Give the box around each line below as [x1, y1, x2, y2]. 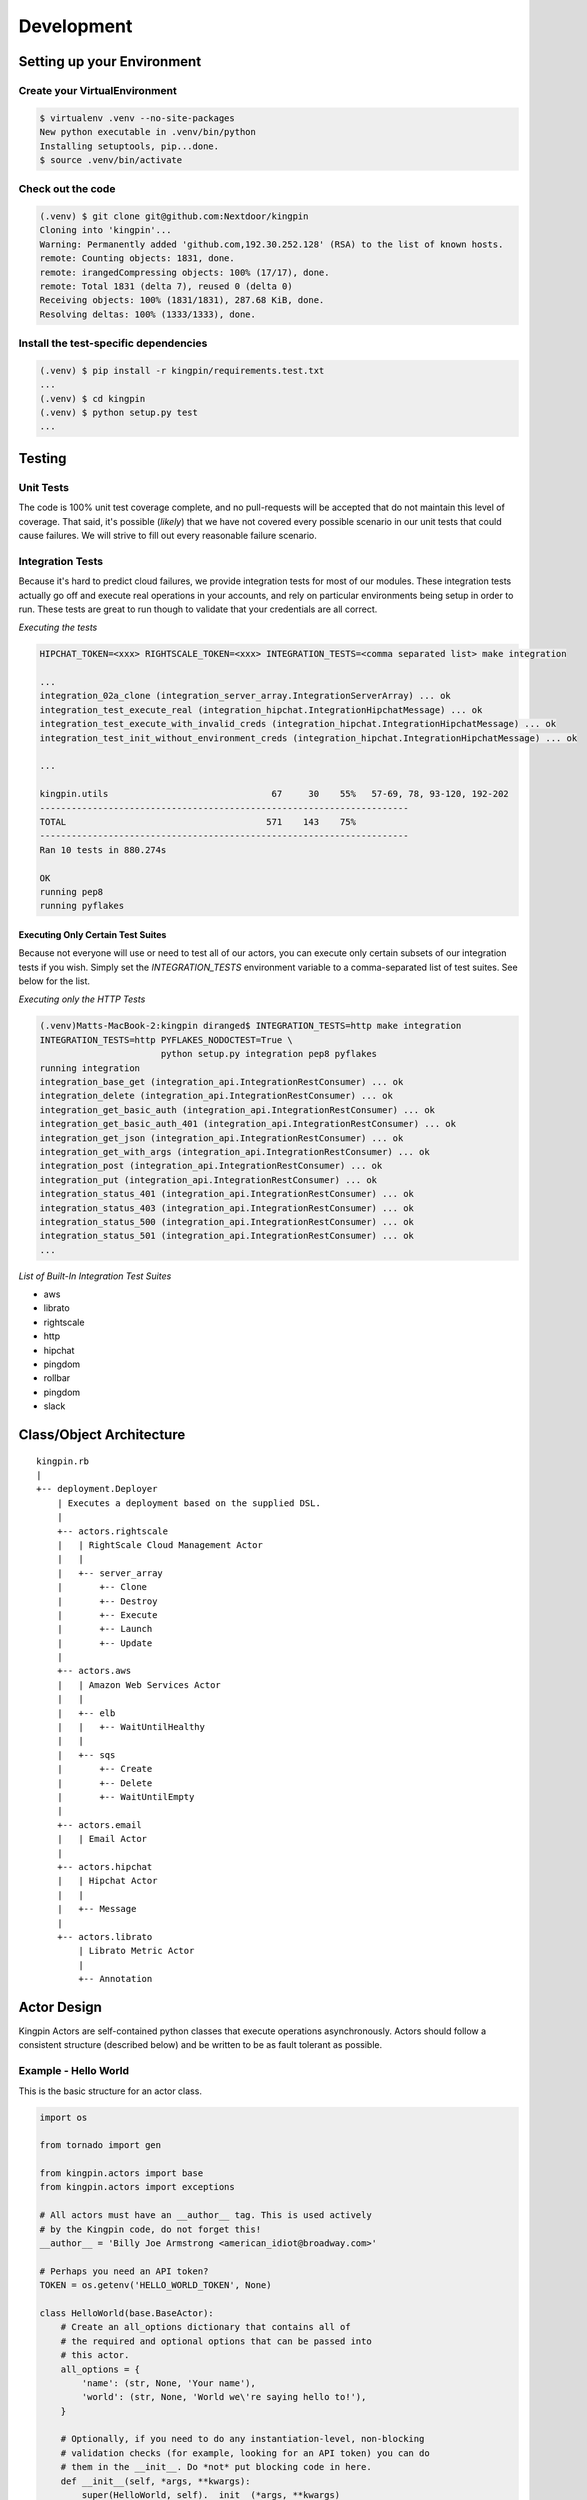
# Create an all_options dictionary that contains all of [60, 2321, 351, 2333]
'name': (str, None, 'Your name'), [81, 2377, 257, 2389]
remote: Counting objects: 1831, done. [39, 253, 235, 264]
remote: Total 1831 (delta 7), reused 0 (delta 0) [39, 280, 294, 292]
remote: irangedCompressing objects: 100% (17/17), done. [39, 266, 330, 278]
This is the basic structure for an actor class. [18, 2085, 202, 2097]
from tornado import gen [39, 2140, 162, 2151]
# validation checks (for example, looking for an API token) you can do [60, 2447, 430, 2459]
